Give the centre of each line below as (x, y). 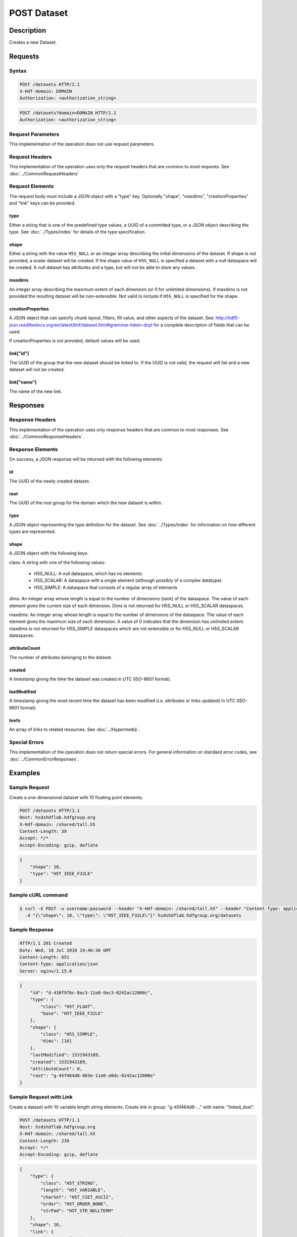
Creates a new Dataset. (33, 43)
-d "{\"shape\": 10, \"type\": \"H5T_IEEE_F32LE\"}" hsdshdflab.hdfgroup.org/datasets (133, 916)
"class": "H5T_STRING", (69, 1183)
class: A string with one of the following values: (57, 562)
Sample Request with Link (41, 1097)
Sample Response (31, 930)
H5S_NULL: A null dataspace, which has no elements (88, 573)
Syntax (18, 71)
